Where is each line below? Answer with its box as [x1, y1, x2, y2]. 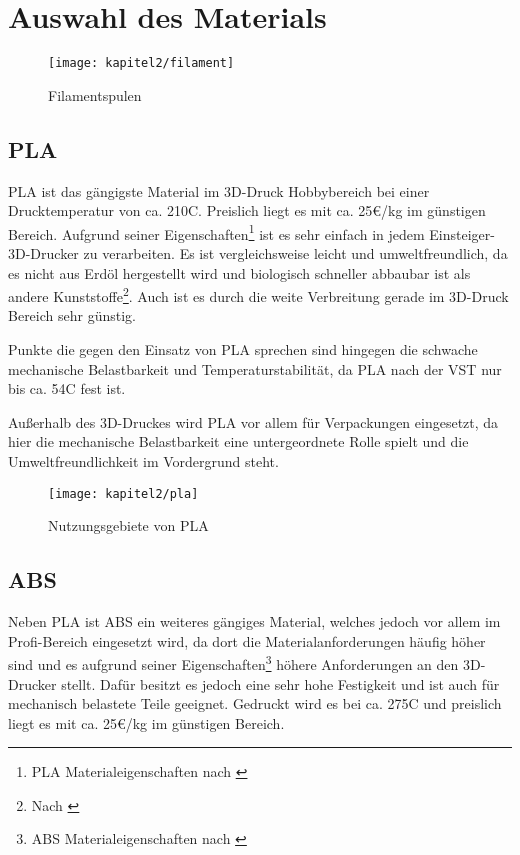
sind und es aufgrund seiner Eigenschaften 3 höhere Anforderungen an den [8, 651, 459, 674]
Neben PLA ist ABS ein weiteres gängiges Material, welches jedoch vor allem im [8, 611, 501, 632]
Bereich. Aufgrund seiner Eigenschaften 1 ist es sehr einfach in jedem [8, 220, 425, 244]
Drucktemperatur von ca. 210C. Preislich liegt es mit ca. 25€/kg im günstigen [8, 200, 486, 221]
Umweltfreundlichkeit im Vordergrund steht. [8, 451, 279, 472]
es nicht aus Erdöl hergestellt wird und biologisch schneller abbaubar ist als [8, 262, 471, 283]
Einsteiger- [429, 223, 495, 244]
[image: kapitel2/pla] [48, 486, 199, 501]
